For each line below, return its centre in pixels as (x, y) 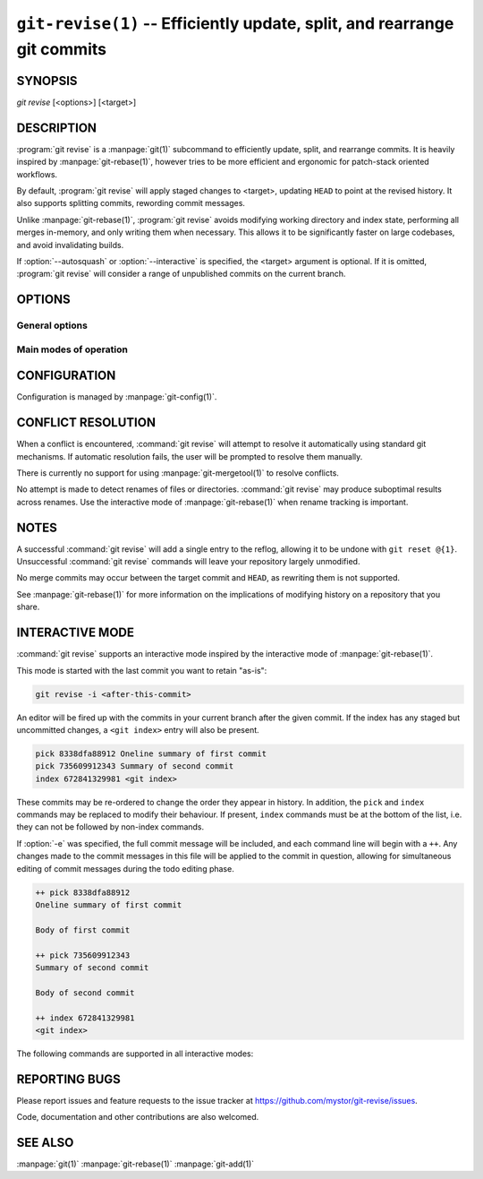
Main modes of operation (72, 349)
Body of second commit (85, 993)
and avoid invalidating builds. (70, 245)
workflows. (37, 174)
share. (28, 607)
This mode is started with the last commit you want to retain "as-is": (142, 670)
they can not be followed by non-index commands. (110, 827)
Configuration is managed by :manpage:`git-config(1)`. (117, 397)
